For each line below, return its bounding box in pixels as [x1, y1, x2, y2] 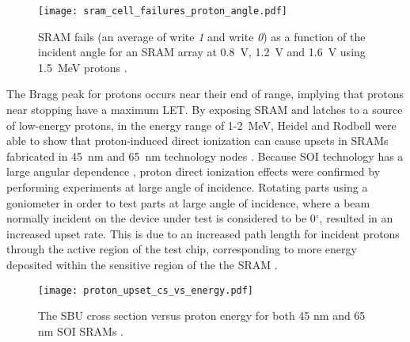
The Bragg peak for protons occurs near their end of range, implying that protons [6, 85, 404, 102]
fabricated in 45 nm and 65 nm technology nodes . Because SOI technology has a [6, 147, 404, 164]
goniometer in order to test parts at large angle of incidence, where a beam [6, 194, 370, 211]
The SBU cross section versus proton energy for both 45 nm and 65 [38, 307, 366, 324]
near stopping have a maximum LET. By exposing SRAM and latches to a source [6, 101, 403, 118]
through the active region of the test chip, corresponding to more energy [6, 241, 357, 257]
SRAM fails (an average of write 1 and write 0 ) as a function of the [38, 28, 366, 44]
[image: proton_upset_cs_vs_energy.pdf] [38, 284, 254, 296]
